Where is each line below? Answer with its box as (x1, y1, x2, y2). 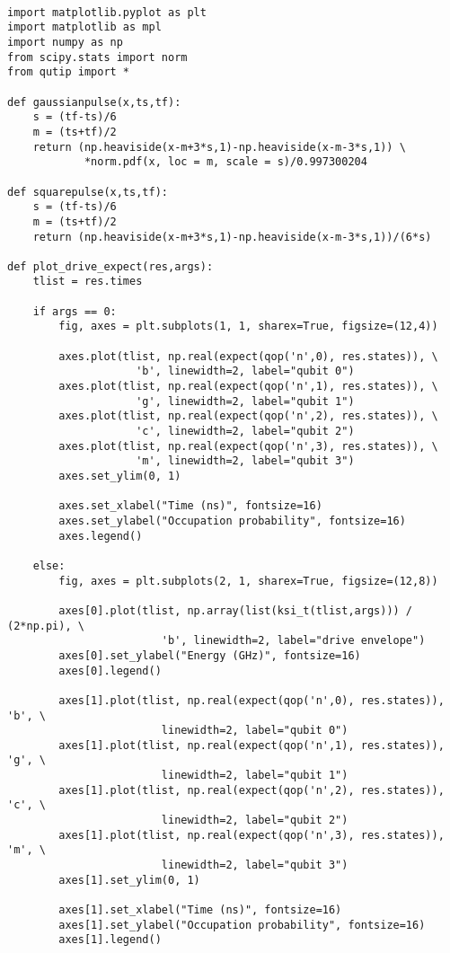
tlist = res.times (32, 275, 143, 288)
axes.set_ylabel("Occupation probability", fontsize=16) (58, 514, 406, 527)
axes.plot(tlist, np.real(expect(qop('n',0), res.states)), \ (58, 349, 438, 363)
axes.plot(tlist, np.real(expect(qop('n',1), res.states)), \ (58, 380, 438, 393)
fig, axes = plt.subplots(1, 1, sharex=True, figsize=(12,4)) (58, 320, 438, 333)
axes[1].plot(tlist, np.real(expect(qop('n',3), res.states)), (58, 828, 445, 842)
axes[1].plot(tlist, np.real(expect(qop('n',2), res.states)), (58, 783, 445, 797)
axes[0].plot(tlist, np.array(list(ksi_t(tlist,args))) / (58, 604, 413, 617)
